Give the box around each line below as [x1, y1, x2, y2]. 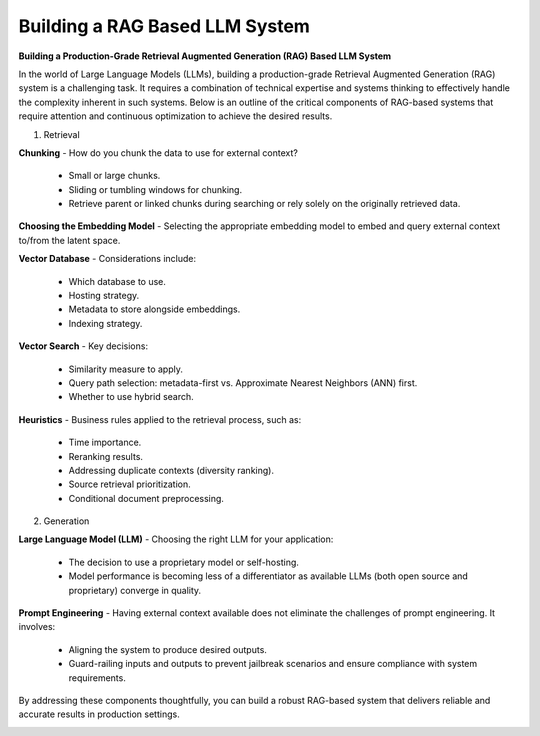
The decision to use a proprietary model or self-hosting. [68, 556, 300, 568]
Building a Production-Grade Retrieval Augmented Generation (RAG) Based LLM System [18, 50, 392, 62]
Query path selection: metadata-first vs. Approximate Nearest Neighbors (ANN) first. [68, 376, 418, 389]
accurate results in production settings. [18, 708, 180, 720]
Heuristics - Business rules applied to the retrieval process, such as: [18, 413, 302, 425]
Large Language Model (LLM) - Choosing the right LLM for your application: [18, 533, 334, 545]
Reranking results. [68, 450, 144, 462]
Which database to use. [68, 275, 167, 287]
